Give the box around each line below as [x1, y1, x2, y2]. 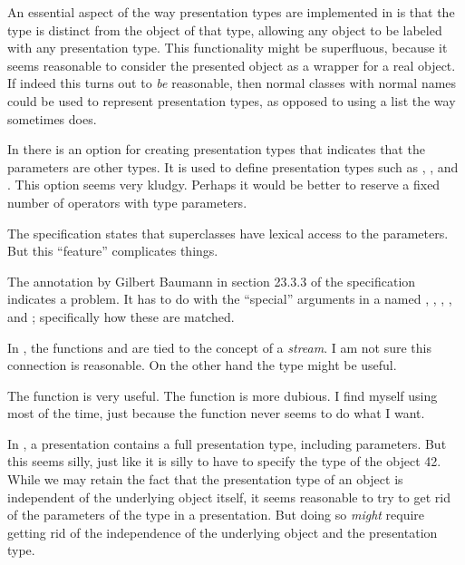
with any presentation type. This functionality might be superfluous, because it [7, 38, 448, 57]
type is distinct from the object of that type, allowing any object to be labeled [7, 20, 442, 39]
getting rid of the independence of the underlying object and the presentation [7, 522, 438, 541]
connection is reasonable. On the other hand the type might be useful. [7, 356, 397, 375]
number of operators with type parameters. [7, 192, 247, 211]
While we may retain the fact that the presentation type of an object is [7, 470, 403, 489]
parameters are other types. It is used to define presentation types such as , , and [7, 157, 459, 176]
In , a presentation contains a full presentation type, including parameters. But [7, 433, 447, 453]
